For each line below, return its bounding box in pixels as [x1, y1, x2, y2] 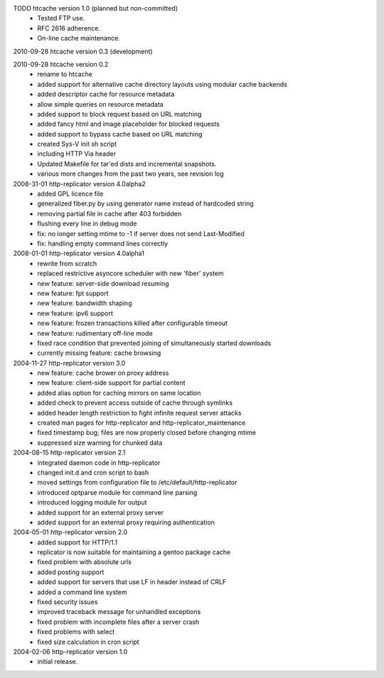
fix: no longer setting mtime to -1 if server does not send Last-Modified [37, 229, 245, 238]
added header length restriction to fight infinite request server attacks [37, 408, 242, 417]
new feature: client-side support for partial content [37, 378, 186, 387]
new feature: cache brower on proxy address [37, 369, 169, 377]
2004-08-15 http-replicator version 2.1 [13, 448, 126, 457]
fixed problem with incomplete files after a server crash [37, 618, 199, 626]
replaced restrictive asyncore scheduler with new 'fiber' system [37, 269, 224, 277]
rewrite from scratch [37, 259, 97, 268]
